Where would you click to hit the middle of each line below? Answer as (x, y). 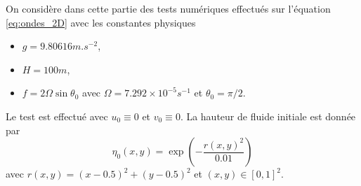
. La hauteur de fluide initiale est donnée (268, 116)
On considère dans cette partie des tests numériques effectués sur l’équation (168, 8)
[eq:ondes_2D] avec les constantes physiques (101, 22)
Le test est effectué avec (57, 116)
